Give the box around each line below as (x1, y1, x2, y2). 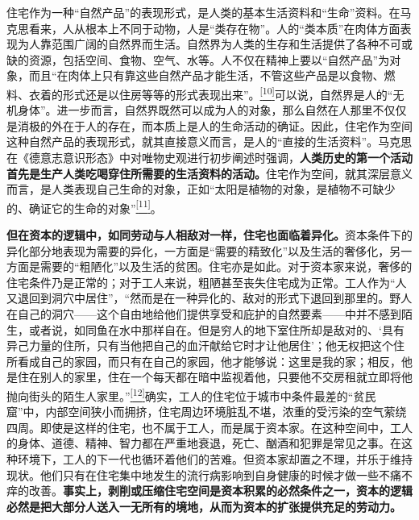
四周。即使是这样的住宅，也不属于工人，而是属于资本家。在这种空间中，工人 (6, 418, 413, 435)
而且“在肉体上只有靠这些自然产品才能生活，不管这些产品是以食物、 (28, 67, 384, 84)
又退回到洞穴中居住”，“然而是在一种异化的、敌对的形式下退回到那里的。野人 (6, 289, 413, 306)
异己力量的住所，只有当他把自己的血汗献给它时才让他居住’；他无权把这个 (6, 337, 393, 354)
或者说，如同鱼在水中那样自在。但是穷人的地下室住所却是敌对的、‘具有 (28, 321, 404, 338)
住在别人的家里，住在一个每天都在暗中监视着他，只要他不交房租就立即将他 (17, 368, 413, 385)
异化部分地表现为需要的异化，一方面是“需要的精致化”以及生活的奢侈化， (6, 242, 390, 259)
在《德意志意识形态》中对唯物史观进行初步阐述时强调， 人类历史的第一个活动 (6, 149, 413, 165)
